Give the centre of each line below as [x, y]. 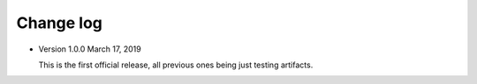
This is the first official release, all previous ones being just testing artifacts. [176, 65]
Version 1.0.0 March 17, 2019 [90, 49]
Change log [60, 23]
